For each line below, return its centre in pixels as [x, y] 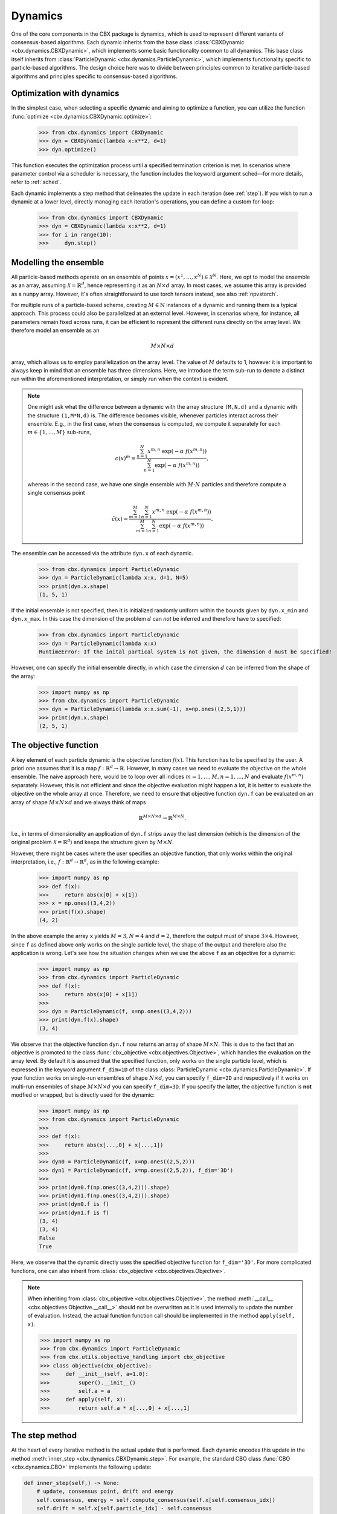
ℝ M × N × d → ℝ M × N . [162, 817]
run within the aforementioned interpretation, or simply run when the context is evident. [120, 379]
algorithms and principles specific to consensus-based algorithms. [94, 76]
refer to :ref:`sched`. [36, 182]
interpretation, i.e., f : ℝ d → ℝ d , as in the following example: [85, 861]
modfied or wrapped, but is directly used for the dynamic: [83, 1095]
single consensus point [56, 493]
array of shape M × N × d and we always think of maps [79, 802]
